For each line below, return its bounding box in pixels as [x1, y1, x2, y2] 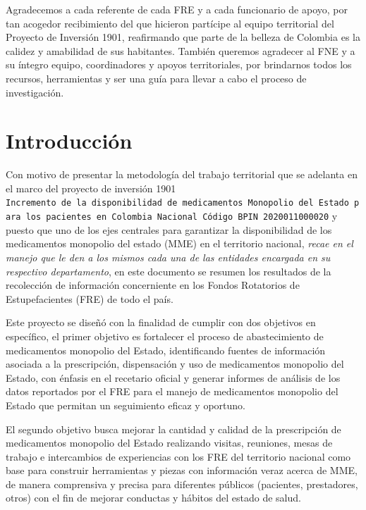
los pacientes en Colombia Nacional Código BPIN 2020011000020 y [25, 209, 338, 223]
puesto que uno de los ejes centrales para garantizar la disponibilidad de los [6, 222, 332, 237]
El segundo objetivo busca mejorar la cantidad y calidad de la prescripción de [6, 421, 341, 436]
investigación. [6, 85, 64, 99]
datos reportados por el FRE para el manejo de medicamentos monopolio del [6, 384, 338, 399]
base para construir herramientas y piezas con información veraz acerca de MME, [6, 463, 358, 478]
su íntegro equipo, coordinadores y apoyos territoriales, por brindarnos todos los [6, 57, 352, 72]
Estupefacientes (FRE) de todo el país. [6, 291, 173, 306]
